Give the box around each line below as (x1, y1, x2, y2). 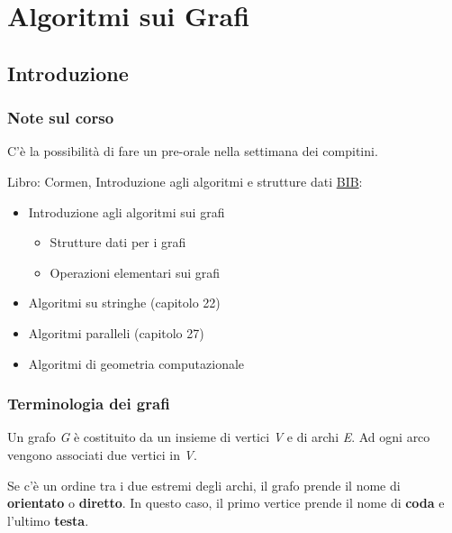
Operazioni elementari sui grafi (50, 262, 221, 281)
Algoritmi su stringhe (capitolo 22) (28, 293, 221, 312)
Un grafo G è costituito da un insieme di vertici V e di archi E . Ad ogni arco (7, 427, 430, 446)
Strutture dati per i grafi (50, 233, 186, 252)
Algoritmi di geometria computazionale (28, 354, 245, 372)
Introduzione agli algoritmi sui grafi (28, 202, 225, 221)
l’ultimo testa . (7, 510, 89, 529)
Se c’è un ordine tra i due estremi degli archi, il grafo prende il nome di (7, 475, 401, 494)
